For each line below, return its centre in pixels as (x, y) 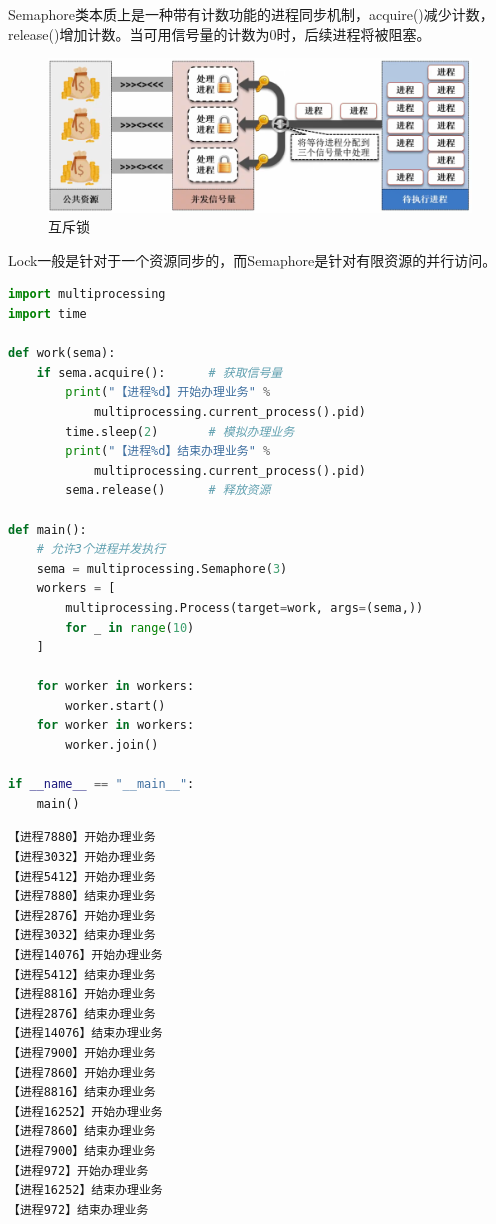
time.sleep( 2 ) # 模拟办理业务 (180, 431)
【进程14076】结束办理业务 (85, 1033)
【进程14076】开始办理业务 (85, 955)
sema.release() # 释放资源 (168, 490)
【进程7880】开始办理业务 (82, 837)
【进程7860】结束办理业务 (82, 1131)
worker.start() (115, 705)
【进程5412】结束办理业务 (82, 974)
